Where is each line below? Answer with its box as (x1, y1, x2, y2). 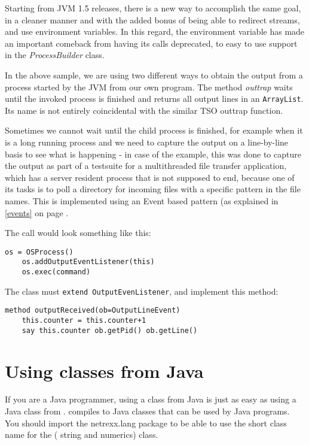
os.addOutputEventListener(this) (22, 258, 155, 267)
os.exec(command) (22, 268, 91, 277)
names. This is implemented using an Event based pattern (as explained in (5, 194, 279, 207)
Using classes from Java (5, 358, 204, 383)
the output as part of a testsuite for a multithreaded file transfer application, (5, 159, 287, 172)
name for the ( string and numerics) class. (5, 428, 158, 441)
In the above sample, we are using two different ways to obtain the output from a (5, 68, 303, 81)
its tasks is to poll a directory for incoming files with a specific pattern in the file (5, 183, 301, 195)
